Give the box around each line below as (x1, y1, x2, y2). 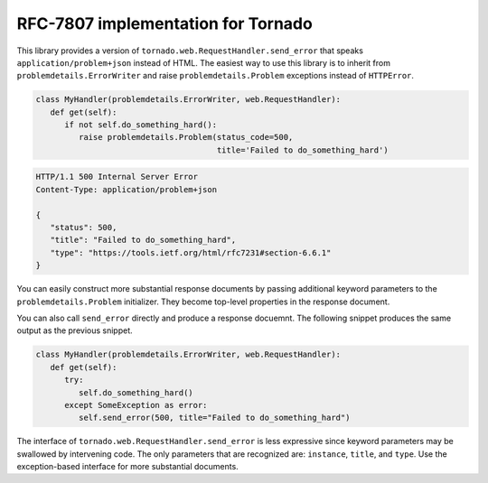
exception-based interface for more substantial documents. (16, 461, 239, 472)
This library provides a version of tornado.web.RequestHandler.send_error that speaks (16, 45, 363, 56)
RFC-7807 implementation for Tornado (16, 14, 314, 33)
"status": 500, (50, 222, 117, 233)
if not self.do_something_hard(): (64, 120, 217, 130)
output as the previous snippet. (16, 325, 133, 336)
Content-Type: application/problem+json (35, 184, 217, 194)
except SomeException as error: (64, 400, 208, 410)
